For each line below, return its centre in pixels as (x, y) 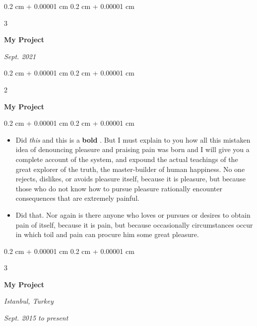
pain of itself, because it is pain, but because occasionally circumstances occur (134, 224)
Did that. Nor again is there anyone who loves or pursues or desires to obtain (133, 214)
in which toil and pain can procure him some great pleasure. (107, 234)
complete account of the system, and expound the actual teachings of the (127, 159)
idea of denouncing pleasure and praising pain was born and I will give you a (132, 149)
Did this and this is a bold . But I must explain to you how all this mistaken (133, 139)
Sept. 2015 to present (36, 318)
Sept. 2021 (20, 56)
